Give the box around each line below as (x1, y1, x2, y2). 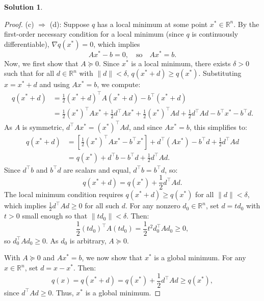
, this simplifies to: (189, 121, 247, 132)
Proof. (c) (4, 18, 34, 29)
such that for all (4, 68, 55, 78)
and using (39, 79, 70, 90)
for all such (85, 200, 120, 211)
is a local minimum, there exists (131, 58, 231, 68)
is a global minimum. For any (154, 252, 246, 263)
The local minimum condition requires (4, 189, 123, 200)
